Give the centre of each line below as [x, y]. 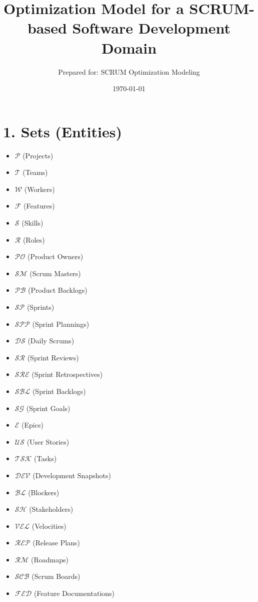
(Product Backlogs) [58, 290]
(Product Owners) [55, 256]
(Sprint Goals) [48, 408]
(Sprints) [40, 307]
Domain [129, 47]
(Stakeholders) [51, 509]
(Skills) [32, 223]
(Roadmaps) [50, 559]
